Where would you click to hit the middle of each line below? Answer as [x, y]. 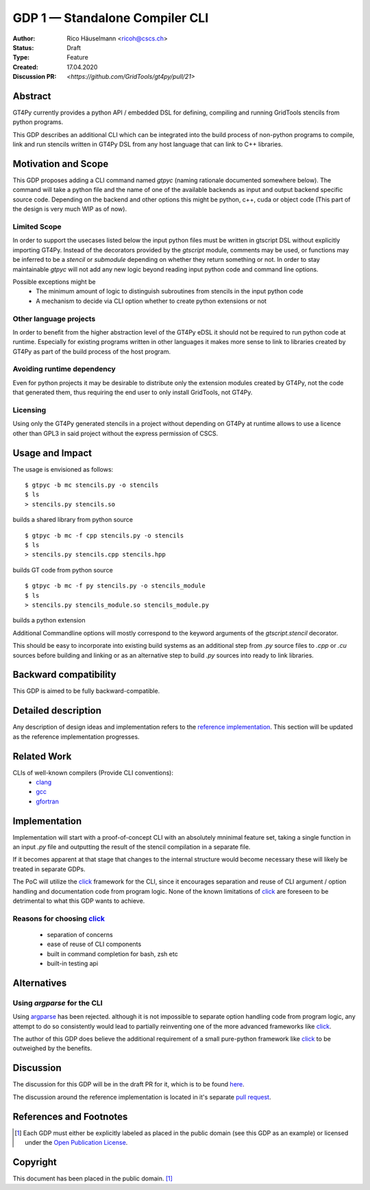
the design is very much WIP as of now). [70, 209]
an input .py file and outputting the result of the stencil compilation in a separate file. [132, 847]
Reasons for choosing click [59, 919]
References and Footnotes [70, 1116]
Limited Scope [37, 227]
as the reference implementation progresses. [76, 736]
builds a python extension [49, 620]
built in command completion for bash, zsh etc [112, 954]
